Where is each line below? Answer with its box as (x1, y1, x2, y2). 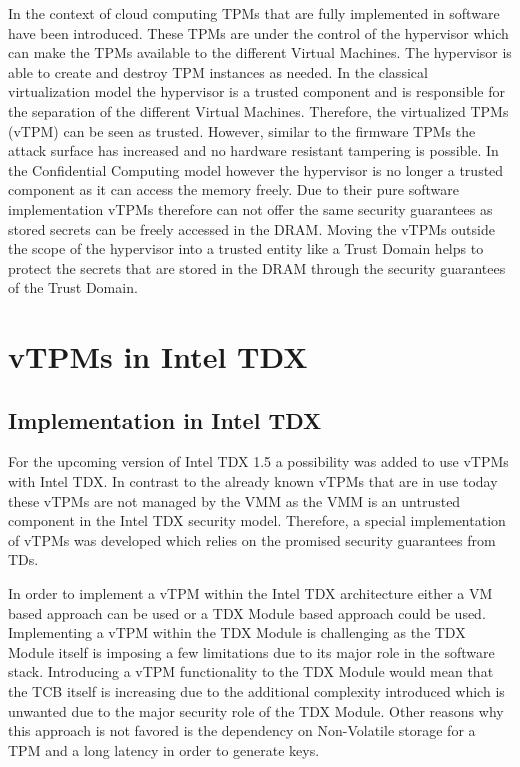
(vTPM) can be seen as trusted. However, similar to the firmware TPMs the (8, 120, 476, 141)
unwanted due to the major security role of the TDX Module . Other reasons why (8, 700, 504, 721)
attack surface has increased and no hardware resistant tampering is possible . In (8, 140, 499, 161)
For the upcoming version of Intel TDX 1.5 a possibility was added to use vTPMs (8, 451, 509, 472)
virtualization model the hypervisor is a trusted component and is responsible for (8, 81, 505, 102)
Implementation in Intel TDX (8, 404, 322, 435)
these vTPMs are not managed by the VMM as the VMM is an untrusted (8, 490, 461, 511)
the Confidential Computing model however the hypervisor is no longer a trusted (8, 159, 504, 180)
